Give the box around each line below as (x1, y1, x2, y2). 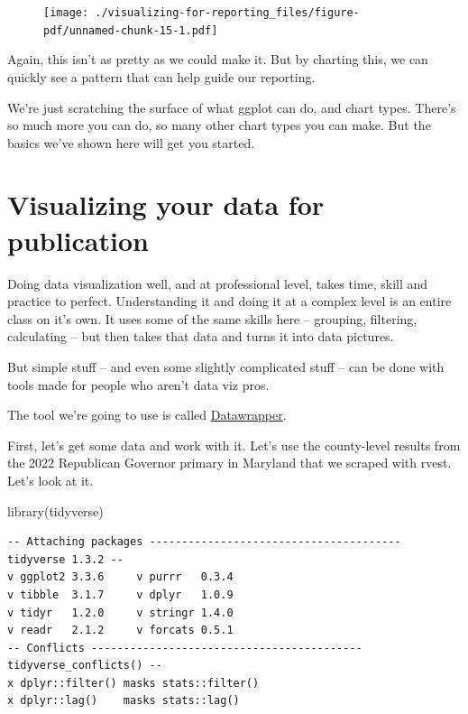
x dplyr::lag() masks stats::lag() (7, 694, 240, 708)
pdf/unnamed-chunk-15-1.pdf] (43, 23, 218, 37)
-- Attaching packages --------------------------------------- (7, 535, 401, 549)
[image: (43, 6, 89, 19)
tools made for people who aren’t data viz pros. (7, 375, 270, 394)
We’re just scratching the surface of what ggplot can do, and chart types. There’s (7, 97, 456, 116)
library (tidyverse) (7, 501, 104, 520)
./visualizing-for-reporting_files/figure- (95, 6, 360, 19)
